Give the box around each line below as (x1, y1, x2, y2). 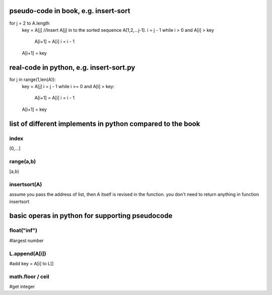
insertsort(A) (9, 181, 42, 188)
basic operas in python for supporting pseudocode (9, 211, 173, 220)
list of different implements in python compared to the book (9, 119, 200, 128)
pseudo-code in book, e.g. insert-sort (9, 7, 130, 15)
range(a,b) (9, 158, 36, 165)
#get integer (9, 283, 35, 289)
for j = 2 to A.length (9, 20, 50, 26)
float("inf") (9, 227, 38, 234)
